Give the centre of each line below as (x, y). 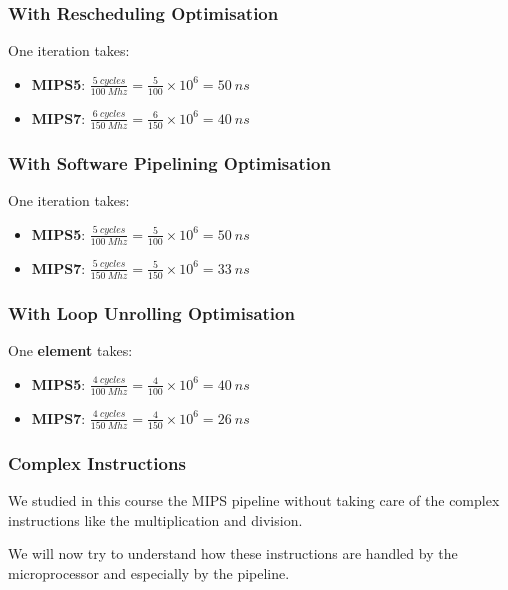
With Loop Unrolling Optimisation (151, 312)
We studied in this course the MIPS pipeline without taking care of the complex (254, 500)
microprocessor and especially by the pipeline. (149, 572)
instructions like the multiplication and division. (155, 519)
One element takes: (70, 350)
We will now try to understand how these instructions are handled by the (233, 553)
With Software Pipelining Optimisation (169, 162)
